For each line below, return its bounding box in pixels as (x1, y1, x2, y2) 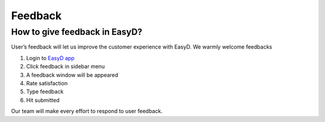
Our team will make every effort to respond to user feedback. (11, 108, 162, 115)
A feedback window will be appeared (26, 71, 119, 78)
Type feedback (26, 88, 64, 96)
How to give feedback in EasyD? (11, 26, 143, 37)
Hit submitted (26, 96, 60, 103)
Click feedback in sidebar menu (26, 63, 105, 70)
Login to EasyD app (26, 54, 75, 61)
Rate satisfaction (26, 79, 68, 87)
